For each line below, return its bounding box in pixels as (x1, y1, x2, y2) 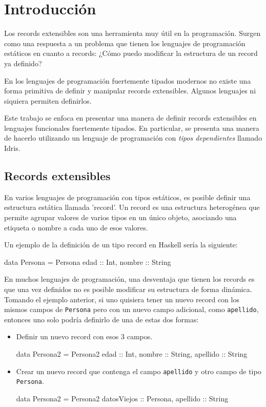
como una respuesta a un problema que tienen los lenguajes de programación (4, 37, 245, 48)
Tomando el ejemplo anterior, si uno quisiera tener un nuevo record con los (4, 294, 239, 304)
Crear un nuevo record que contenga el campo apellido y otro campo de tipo (16, 365, 261, 376)
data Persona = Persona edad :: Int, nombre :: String (4, 256, 171, 267)
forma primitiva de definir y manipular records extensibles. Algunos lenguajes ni (4, 85, 256, 96)
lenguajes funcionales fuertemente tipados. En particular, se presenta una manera (4, 122, 259, 133)
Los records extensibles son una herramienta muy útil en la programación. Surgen (4, 28, 261, 38)
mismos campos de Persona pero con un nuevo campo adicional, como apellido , (4, 304, 259, 315)
